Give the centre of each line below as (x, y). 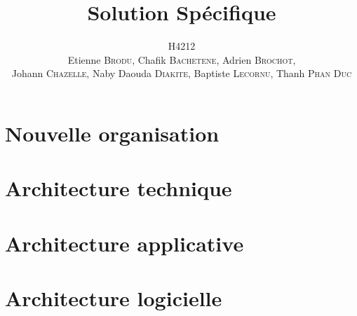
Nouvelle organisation (112, 133)
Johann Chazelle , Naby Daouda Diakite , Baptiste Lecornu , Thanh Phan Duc (182, 73)
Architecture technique (119, 188)
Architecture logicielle (114, 298)
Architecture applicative (124, 243)
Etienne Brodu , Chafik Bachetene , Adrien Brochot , (182, 59)
